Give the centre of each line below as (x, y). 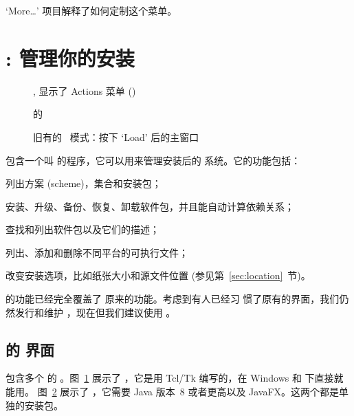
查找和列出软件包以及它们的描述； (82, 229)
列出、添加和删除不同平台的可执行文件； (97, 252)
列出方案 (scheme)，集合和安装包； (84, 183)
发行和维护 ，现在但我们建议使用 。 (95, 312)
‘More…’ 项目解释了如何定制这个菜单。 (91, 10)
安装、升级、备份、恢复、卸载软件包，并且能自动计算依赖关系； (150, 206)
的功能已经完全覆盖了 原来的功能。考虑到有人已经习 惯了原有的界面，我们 (173, 299)
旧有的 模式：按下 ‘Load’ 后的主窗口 (116, 136)
